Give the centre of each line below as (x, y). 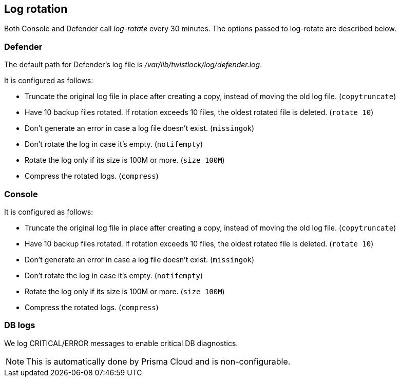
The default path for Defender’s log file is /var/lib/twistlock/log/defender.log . (133, 65)
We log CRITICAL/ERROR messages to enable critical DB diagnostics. (121, 343)
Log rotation (36, 9)
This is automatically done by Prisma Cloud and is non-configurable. (158, 361)
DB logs (20, 325)
